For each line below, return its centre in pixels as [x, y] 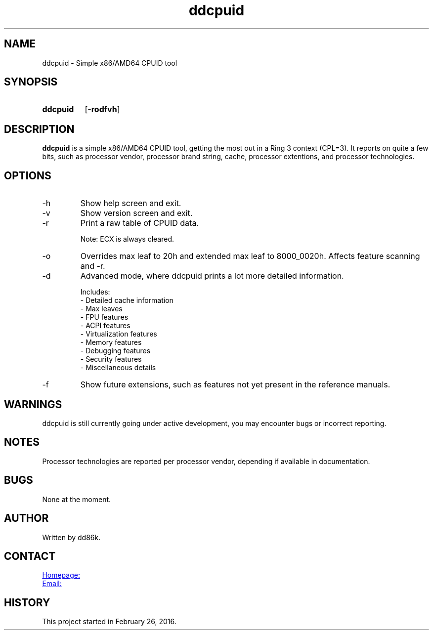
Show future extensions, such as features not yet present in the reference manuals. [235, 385]
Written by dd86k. [71, 537]
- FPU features [104, 317]
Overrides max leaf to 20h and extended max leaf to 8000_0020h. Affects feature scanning [250, 256]
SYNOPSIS [31, 82]
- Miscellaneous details [118, 368]
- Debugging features [115, 351]
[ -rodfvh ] [102, 109]
